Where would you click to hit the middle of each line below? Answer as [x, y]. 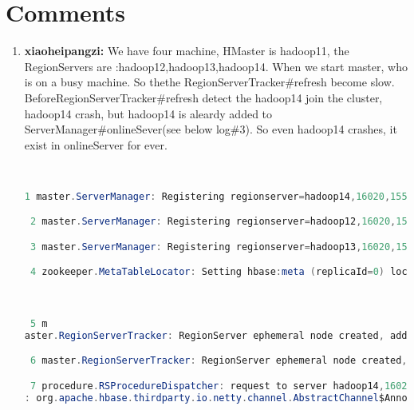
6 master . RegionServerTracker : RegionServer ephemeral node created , [219, 361]
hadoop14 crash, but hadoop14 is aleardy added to [148, 113]
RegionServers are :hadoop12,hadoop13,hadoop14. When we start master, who [216, 66]
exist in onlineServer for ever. [96, 144]
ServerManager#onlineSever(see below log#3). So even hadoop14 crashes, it [211, 129]
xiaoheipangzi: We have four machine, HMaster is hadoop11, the [187, 51]
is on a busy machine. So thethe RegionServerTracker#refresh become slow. [209, 82]
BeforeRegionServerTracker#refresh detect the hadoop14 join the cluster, [203, 97]
